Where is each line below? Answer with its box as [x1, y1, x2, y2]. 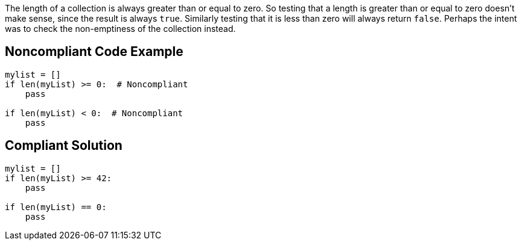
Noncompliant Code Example [5, 44, 183, 60]
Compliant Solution [5, 138, 123, 154]
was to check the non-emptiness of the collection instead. [5, 23, 236, 34]
